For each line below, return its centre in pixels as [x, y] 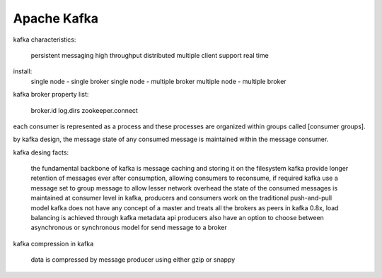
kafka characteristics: [45, 40]
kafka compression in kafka [53, 243]
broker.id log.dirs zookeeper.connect [84, 110]
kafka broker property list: [51, 95]
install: [23, 71]
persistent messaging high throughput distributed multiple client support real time [150, 55]
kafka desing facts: [41, 152]
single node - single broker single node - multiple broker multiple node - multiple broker [158, 81]
